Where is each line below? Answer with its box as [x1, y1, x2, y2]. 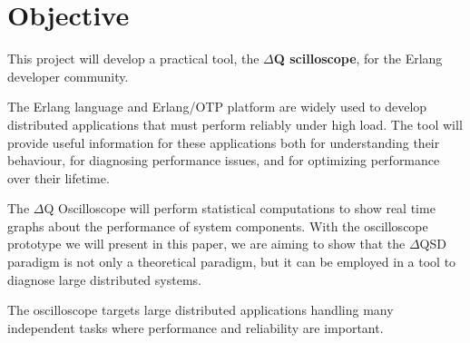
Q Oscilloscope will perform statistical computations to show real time [44, 199, 436, 218]
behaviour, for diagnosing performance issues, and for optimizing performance [7, 151, 440, 170]
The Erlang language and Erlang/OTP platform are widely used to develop [7, 97, 427, 116]
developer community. [7, 66, 129, 85]
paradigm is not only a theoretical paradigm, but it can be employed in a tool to [7, 252, 456, 271]
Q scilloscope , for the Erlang [273, 49, 443, 68]
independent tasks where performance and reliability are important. [7, 318, 384, 337]
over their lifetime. [7, 168, 110, 187]
